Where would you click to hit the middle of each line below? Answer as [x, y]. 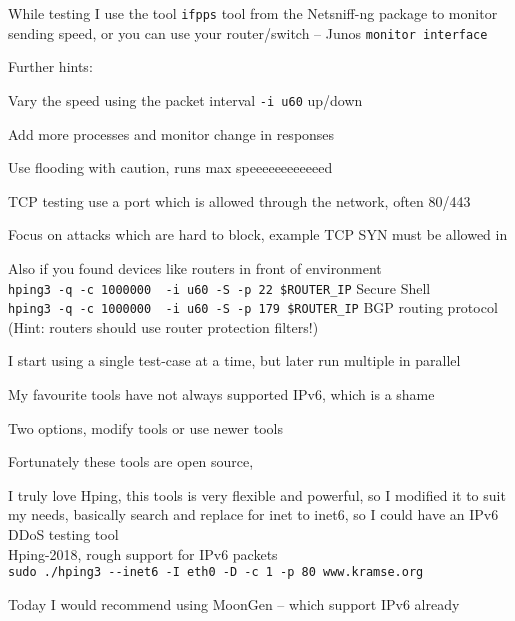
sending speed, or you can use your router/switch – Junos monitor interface [248, 32]
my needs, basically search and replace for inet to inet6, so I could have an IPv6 [253, 514]
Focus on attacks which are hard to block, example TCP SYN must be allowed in [258, 234]
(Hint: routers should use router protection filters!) [163, 326]
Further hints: [50, 66]
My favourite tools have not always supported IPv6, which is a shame [221, 394]
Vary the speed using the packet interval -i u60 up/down [185, 99]
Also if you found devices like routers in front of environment [195, 267]
